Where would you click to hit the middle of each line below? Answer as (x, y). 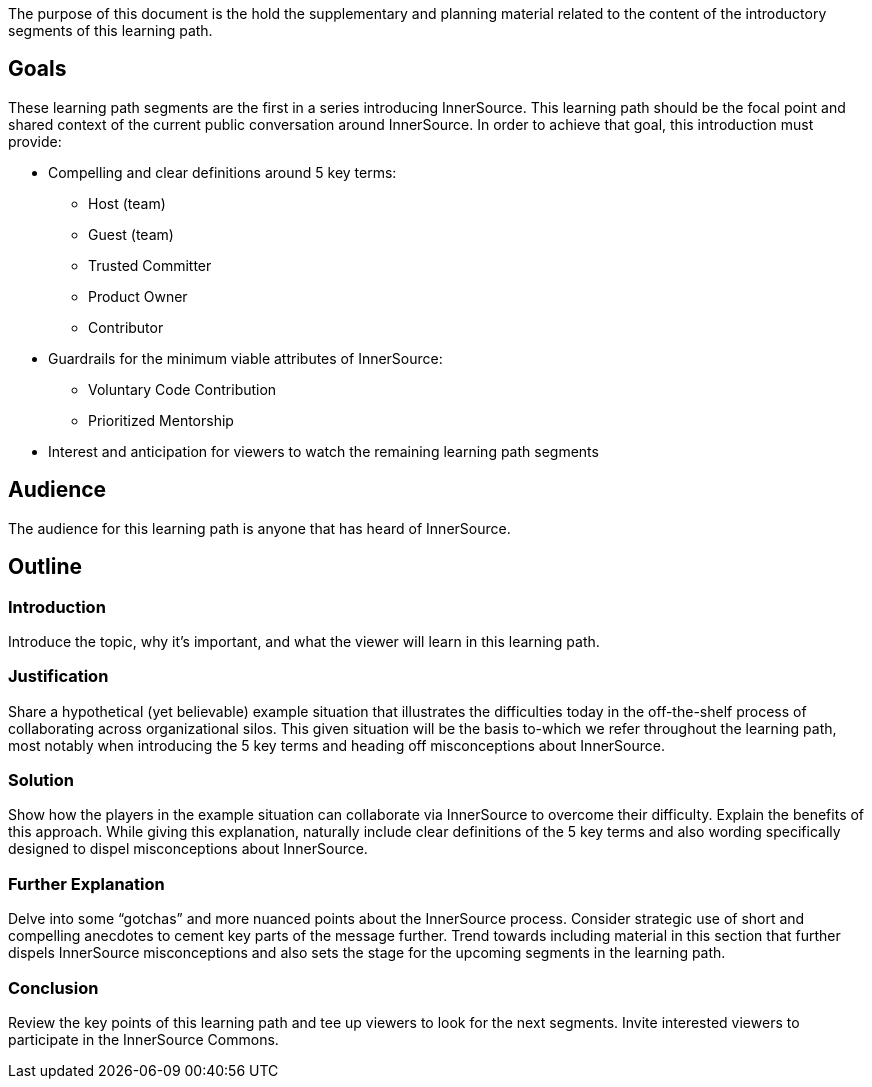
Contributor (126, 327)
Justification (58, 676)
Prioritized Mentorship (161, 420)
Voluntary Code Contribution (182, 389)
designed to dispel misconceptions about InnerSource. (188, 849)
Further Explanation (86, 883)
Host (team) (127, 203)
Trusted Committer (150, 265)
